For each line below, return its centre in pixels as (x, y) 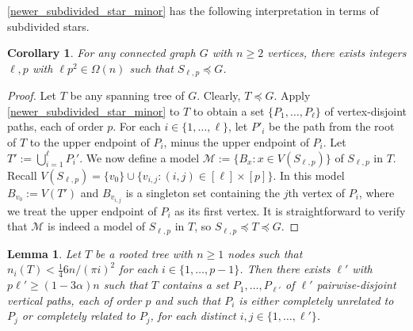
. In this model (309, 175)
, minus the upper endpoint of (236, 142)
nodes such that (265, 253)
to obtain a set (229, 110)
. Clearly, (219, 95)
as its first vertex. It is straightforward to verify (290, 210)
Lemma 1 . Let (44, 253)
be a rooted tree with (144, 253)
